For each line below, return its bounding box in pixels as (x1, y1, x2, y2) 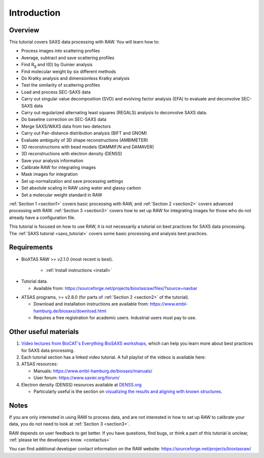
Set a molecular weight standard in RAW (21, 192, 102, 198)
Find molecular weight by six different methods (21, 69, 116, 74)
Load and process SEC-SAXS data (21, 89, 91, 95)
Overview (9, 26, 40, 34)
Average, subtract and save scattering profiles (21, 54, 114, 61)
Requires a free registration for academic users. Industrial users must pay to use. (33, 315, 197, 321)
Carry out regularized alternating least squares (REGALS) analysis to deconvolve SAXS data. (21, 109, 207, 115)
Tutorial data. (21, 278, 48, 284)
